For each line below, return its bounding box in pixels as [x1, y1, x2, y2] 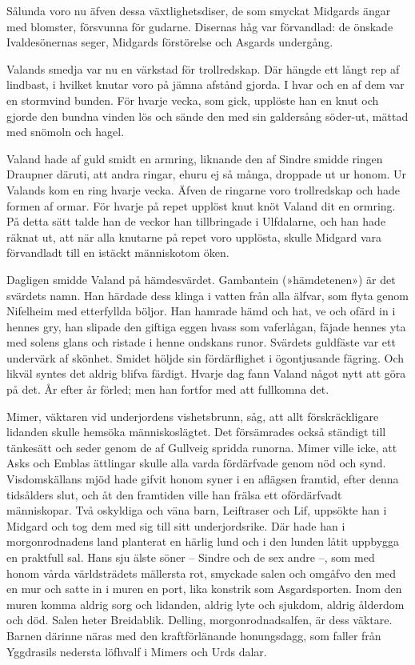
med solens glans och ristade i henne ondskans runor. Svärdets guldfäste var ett [6, 334, 396, 351]
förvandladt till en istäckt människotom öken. [6, 244, 229, 261]
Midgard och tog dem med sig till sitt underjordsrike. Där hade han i [6, 517, 345, 534]
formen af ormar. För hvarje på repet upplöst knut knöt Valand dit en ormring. [6, 197, 396, 214]
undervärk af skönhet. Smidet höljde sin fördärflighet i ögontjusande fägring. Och [6, 349, 405, 366]
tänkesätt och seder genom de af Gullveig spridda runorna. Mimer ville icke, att [6, 439, 397, 455]
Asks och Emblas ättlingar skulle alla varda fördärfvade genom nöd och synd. [6, 455, 386, 471]
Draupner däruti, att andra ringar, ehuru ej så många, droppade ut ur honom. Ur [6, 166, 407, 182]
